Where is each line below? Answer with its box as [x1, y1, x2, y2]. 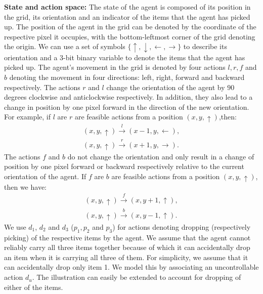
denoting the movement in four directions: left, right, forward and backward [9, 72, 245, 82]
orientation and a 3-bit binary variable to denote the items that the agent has [4, 52, 245, 62]
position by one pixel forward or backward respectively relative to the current [4, 161, 244, 172]
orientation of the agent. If [4, 171, 86, 181]
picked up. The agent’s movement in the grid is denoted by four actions [4, 62, 226, 72]
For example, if [4, 111, 51, 122]
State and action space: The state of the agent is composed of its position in [4, 2, 251, 12]
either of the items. [4, 281, 63, 292]
